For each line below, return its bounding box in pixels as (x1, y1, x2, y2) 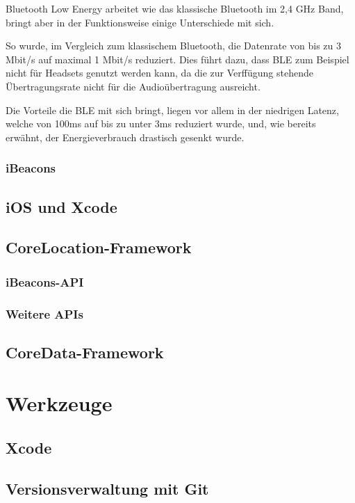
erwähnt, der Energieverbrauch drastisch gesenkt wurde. (6, 129, 245, 144)
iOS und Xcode (6, 195, 117, 217)
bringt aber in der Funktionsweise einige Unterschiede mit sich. (6, 15, 274, 29)
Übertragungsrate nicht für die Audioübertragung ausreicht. (6, 79, 261, 93)
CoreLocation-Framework (6, 237, 192, 258)
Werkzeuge (6, 389, 113, 417)
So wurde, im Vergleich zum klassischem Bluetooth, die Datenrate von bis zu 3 (6, 38, 341, 53)
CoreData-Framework (6, 341, 164, 362)
